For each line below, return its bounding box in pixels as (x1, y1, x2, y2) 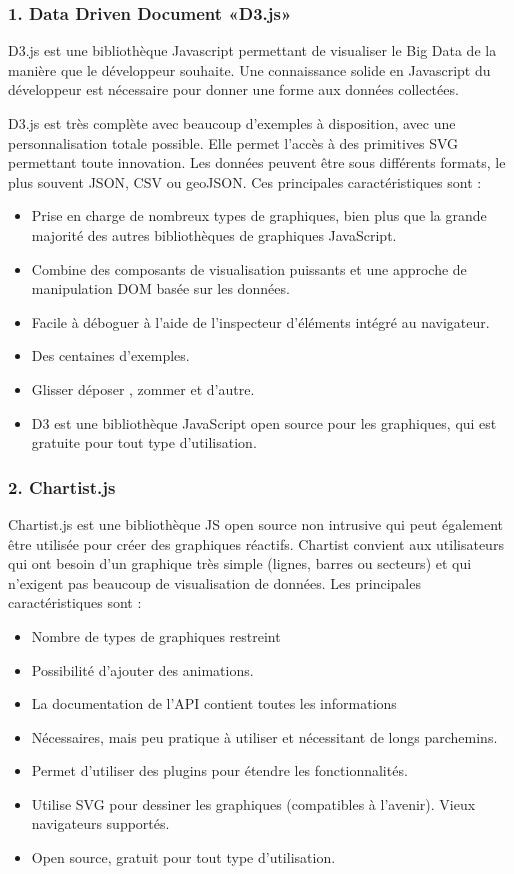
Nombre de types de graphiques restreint (31, 625, 281, 646)
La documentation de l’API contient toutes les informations (31, 693, 397, 714)
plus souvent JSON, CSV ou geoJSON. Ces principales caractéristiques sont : (8, 171, 482, 192)
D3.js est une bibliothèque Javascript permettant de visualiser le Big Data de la (8, 40, 497, 61)
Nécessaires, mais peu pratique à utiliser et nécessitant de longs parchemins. (31, 726, 498, 747)
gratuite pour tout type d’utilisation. (31, 432, 257, 453)
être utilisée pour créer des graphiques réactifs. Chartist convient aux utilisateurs (8, 533, 504, 554)
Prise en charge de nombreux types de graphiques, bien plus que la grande (31, 205, 487, 226)
